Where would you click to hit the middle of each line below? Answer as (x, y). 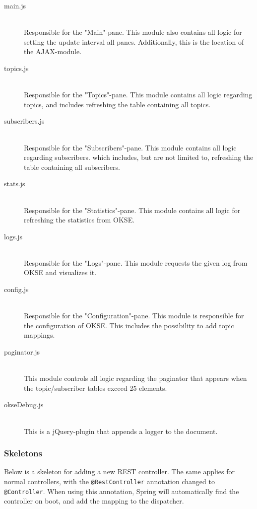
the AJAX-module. (53, 51)
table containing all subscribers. (72, 167)
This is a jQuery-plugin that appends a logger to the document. (121, 431)
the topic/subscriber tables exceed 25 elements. (96, 388)
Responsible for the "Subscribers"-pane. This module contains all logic (130, 147)
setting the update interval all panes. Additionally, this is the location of (134, 41)
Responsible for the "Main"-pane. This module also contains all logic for (133, 32)
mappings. (39, 335)
